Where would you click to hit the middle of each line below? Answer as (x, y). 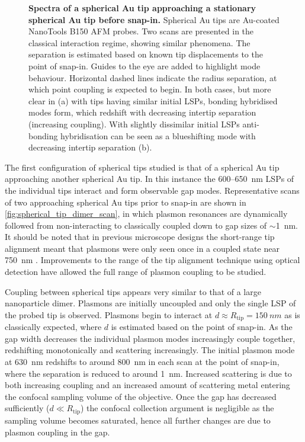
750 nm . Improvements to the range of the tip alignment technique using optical (152, 260)
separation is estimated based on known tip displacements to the (146, 54)
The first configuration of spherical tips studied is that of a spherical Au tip (142, 167)
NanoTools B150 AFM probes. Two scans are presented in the (141, 31)
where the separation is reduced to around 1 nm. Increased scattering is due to (148, 373)
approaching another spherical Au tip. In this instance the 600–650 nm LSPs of (150, 179)
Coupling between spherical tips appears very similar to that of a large (133, 291)
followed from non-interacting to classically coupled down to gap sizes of (136, 225)
